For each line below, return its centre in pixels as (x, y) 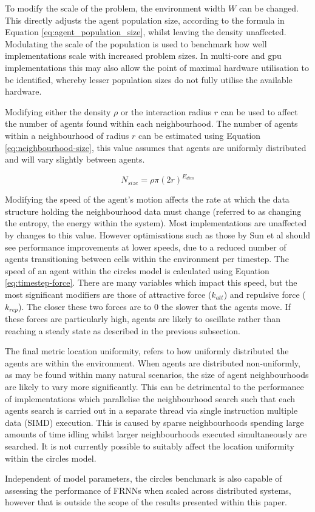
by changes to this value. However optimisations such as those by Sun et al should (158, 235)
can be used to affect (259, 111)
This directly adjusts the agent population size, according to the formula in (145, 20)
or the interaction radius (166, 111)
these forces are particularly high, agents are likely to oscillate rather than (143, 319)
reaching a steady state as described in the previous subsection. (123, 330)
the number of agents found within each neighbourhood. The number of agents (151, 123)
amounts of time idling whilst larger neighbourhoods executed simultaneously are (156, 434)
